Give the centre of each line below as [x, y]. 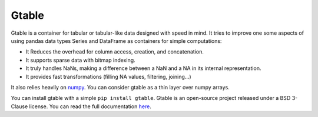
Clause [19, 106]
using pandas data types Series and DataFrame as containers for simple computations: [116, 41]
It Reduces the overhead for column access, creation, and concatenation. [115, 52]
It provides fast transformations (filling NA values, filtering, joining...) [108, 76]
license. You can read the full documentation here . [90, 106]
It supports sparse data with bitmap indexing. [80, 60]
